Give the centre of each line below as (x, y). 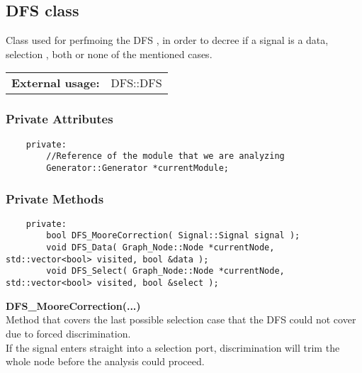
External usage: (56, 83)
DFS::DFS (136, 83)
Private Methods (55, 198)
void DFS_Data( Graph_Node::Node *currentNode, (160, 248)
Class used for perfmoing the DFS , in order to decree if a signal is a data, (167, 40)
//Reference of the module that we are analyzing (165, 156)
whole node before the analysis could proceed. (105, 361)
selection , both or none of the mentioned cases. (109, 54)
